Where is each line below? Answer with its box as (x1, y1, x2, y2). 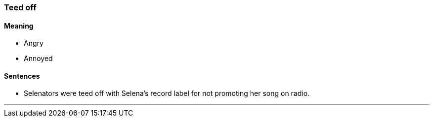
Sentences (4, 71, 40, 80)
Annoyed (24, 54, 53, 63)
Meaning (4, 21, 34, 30)
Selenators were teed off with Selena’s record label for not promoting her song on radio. (24, 89, 310, 98)
